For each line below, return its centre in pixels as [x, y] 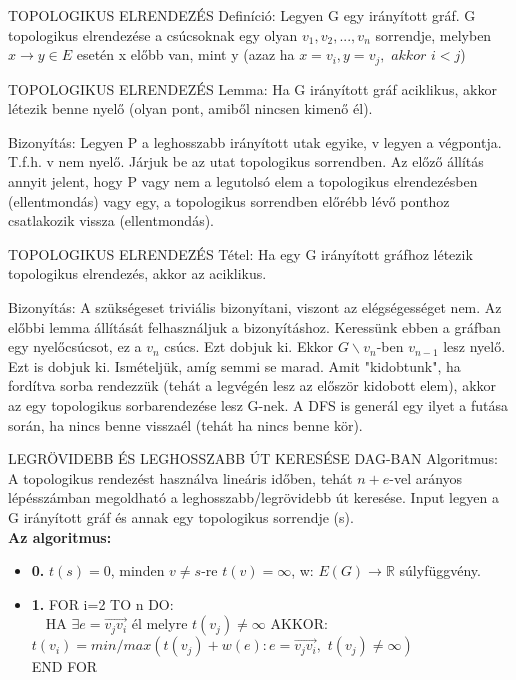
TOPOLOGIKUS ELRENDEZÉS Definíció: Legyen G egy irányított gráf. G [242, 15]
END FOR [64, 666]
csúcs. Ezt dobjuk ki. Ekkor [249, 346]
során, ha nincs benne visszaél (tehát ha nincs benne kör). [185, 424]
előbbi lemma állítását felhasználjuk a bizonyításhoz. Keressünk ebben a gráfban [254, 326]
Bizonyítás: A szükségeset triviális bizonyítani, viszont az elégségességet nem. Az [255, 306]
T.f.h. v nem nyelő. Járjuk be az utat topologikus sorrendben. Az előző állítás [246, 161]
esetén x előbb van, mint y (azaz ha [185, 54]
